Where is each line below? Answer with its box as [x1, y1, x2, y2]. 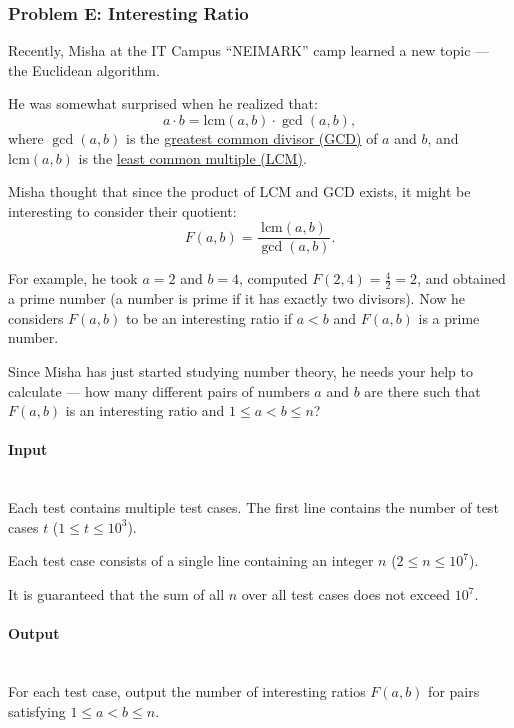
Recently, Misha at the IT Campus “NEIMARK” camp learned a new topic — [8, 40, 490, 61]
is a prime [418, 307, 480, 328]
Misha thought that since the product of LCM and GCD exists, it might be [8, 181, 471, 202]
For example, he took [8, 268, 138, 289]
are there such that [364, 380, 481, 401]
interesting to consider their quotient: [8, 200, 237, 221]
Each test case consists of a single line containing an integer [8, 550, 374, 571]
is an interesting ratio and [65, 400, 225, 421]
